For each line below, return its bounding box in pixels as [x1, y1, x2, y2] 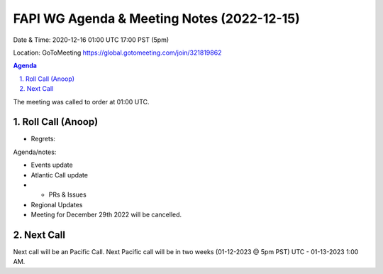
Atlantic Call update [30, 170, 89, 179]
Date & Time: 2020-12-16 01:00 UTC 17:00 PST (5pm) [13, 35, 170, 44]
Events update [30, 160, 74, 170]
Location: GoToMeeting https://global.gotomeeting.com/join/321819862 [13, 48, 222, 57]
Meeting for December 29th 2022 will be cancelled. [30, 210, 182, 219]
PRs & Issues [48, 190, 87, 199]
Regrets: [30, 135, 56, 143]
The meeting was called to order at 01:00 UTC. [13, 97, 150, 106]
